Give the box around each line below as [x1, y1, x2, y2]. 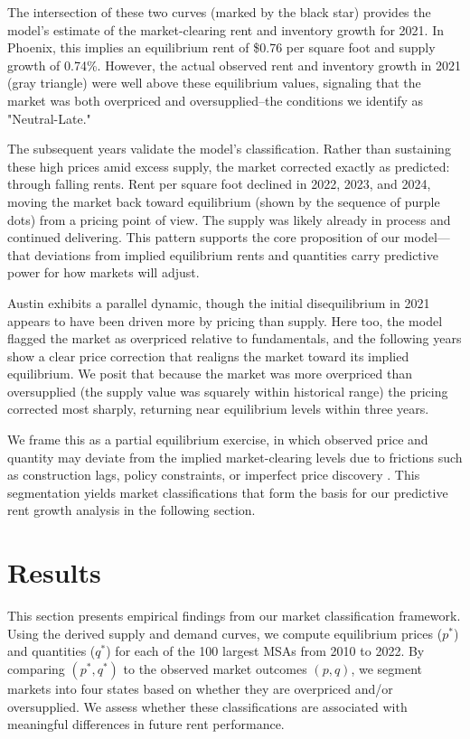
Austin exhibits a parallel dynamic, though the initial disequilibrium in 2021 [7, 293, 430, 312]
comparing [7, 659, 65, 678]
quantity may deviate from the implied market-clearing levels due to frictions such [7, 447, 463, 466]
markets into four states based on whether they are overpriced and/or [7, 678, 393, 697]
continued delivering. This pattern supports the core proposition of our [7, 228, 400, 247]
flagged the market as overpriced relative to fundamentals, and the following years [7, 329, 462, 348]
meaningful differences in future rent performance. [7, 715, 285, 734]
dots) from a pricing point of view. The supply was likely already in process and [7, 210, 451, 229]
